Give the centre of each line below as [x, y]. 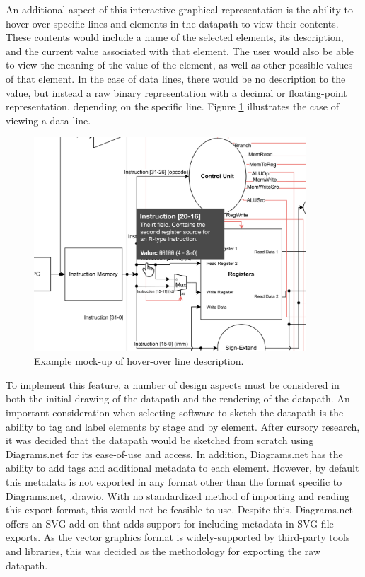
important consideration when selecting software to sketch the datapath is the [175, 413]
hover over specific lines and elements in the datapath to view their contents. [172, 23]
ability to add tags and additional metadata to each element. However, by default [182, 468]
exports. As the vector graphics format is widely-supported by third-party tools [178, 537]
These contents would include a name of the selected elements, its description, [175, 37]
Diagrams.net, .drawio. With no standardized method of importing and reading [178, 495]
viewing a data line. [48, 120]
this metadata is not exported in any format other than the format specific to [174, 482]
